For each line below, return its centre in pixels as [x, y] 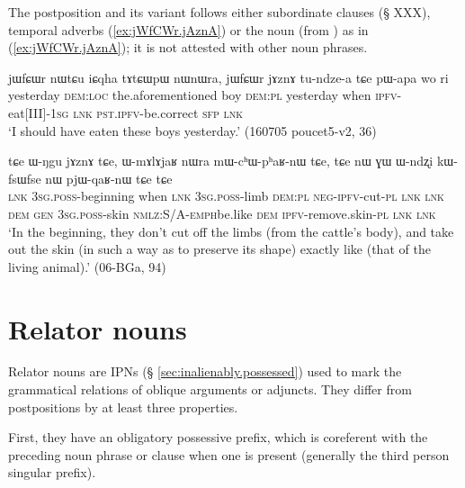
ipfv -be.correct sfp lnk [180, 112]
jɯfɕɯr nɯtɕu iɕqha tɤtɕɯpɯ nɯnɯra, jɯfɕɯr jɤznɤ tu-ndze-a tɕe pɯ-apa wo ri [228, 77]
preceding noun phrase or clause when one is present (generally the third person [229, 454]
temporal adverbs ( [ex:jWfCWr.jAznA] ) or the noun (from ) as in [188, 29]
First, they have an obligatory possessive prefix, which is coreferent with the [218, 437]
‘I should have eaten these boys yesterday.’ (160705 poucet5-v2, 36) [192, 130]
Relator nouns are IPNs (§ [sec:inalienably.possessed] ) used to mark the [205, 371]
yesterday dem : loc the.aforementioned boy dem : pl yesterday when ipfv [203, 95]
